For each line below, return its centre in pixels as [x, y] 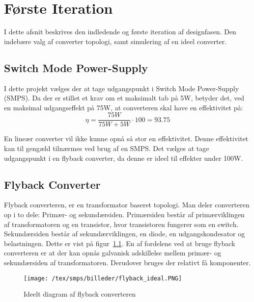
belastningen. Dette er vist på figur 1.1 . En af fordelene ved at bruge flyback [120, 243]
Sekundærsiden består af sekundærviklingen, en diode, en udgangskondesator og [125, 234]
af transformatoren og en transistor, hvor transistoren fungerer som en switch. [121, 224]
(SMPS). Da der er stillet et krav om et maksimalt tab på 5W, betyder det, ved [124, 98]
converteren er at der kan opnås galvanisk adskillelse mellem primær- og [113, 253]
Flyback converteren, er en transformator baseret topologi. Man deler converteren [127, 205]
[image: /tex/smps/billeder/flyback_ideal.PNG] [103, 278]
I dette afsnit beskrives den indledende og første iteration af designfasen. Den [120, 32]
